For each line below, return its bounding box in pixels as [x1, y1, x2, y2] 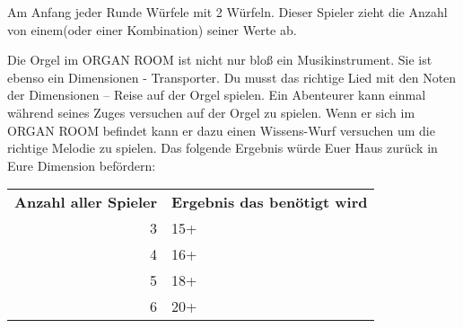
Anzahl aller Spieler [14, 191, 158, 213]
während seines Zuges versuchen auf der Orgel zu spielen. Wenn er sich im [7, 102, 415, 121]
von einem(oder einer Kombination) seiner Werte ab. [7, 20, 297, 39]
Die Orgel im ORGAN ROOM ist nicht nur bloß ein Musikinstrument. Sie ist [7, 50, 432, 69]
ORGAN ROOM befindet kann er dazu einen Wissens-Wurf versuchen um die [7, 120, 435, 139]
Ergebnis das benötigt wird [171, 191, 368, 213]
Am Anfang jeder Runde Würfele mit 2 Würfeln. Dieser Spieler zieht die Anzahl [7, 3, 448, 21]
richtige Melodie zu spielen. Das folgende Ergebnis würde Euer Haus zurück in [7, 138, 438, 157]
